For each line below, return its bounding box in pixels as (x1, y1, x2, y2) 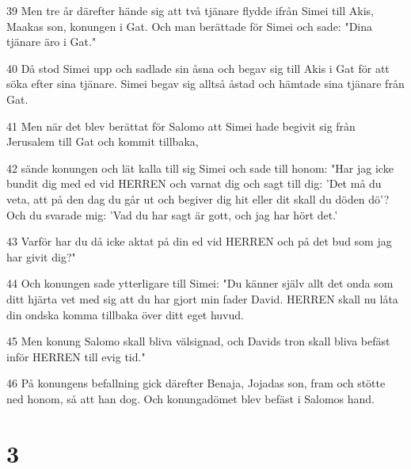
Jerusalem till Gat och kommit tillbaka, (6, 133, 199, 150)
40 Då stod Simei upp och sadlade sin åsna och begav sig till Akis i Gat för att (6, 59, 390, 76)
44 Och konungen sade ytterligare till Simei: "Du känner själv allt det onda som (6, 275, 394, 292)
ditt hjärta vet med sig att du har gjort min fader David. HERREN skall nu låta (6, 290, 398, 307)
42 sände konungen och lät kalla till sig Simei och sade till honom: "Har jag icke (6, 159, 394, 176)
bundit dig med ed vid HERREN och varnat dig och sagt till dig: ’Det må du (6, 175, 382, 192)
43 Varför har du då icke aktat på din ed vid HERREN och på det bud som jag (6, 233, 392, 250)
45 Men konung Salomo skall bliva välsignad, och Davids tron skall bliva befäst (6, 333, 390, 349)
